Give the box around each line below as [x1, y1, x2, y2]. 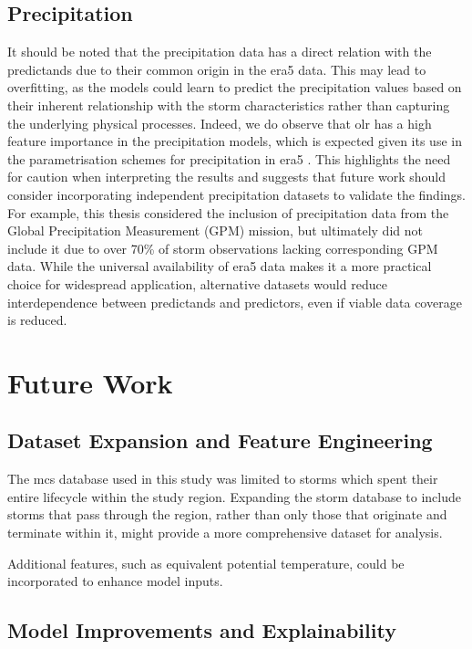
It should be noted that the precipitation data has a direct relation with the [7, 42, 432, 61]
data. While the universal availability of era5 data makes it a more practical [7, 256, 432, 276]
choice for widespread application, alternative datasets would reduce [7, 274, 387, 293]
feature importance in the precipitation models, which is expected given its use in [7, 131, 462, 151]
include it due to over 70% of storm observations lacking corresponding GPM [7, 238, 438, 257]
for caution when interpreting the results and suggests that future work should [7, 167, 446, 186]
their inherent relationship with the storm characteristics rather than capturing [7, 95, 450, 114]
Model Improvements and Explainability [7, 616, 396, 644]
